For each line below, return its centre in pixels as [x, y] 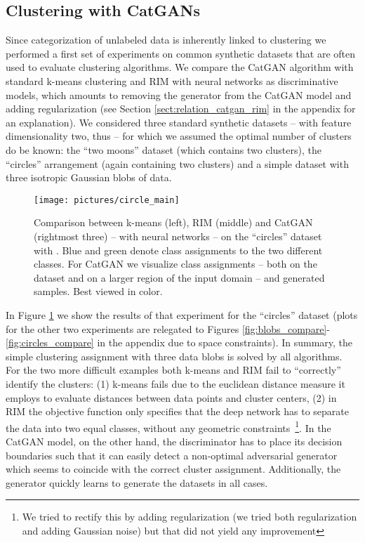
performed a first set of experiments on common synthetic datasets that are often [181, 53]
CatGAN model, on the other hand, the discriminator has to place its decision [174, 441]
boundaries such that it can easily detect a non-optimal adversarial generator [172, 455]
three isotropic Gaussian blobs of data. [89, 177]
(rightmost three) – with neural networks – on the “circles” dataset [178, 236]
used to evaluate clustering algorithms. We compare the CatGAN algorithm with [180, 67]
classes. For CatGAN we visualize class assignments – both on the [175, 264]
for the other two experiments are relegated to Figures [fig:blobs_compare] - [168, 328]
